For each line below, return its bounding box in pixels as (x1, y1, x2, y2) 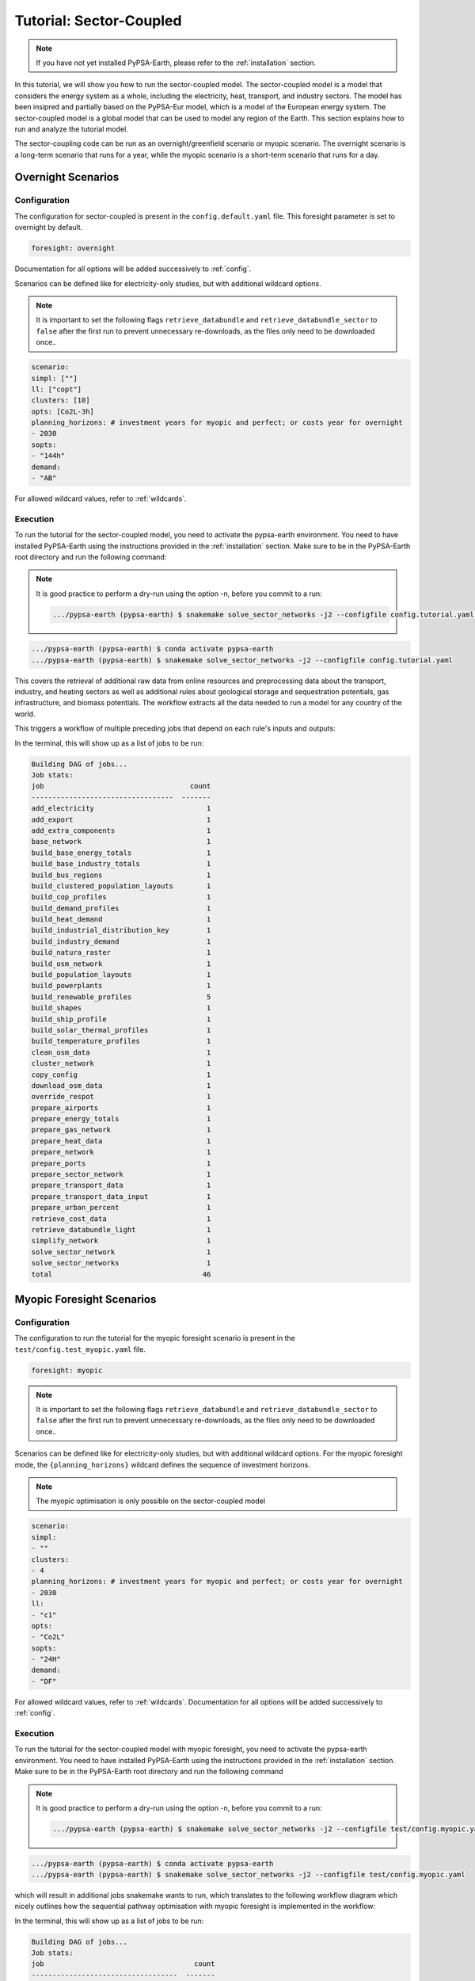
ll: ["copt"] (31, 384, 82, 394)
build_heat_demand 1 (31, 915, 211, 924)
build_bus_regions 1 (31, 870, 211, 880)
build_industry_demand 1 (31, 937, 211, 946)
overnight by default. (14, 223, 83, 232)
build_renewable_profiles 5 (31, 992, 211, 1002)
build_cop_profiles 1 (31, 892, 211, 902)
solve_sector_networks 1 (31, 1258, 211, 1268)
